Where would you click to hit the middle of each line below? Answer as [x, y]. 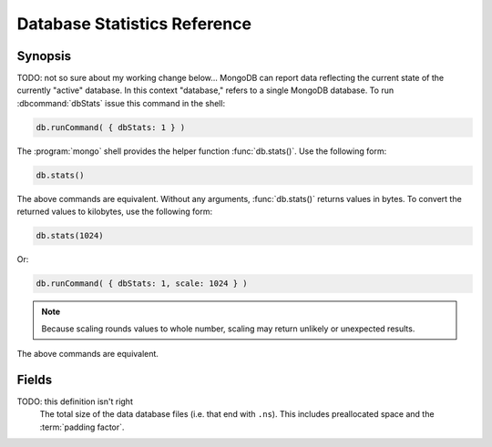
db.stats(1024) [70, 236]
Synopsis [44, 56]
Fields [35, 379]
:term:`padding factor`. [82, 427]
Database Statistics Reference [134, 24]
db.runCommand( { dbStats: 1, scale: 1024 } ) [142, 284]
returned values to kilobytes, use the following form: [115, 212]
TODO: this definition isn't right [75, 401]
